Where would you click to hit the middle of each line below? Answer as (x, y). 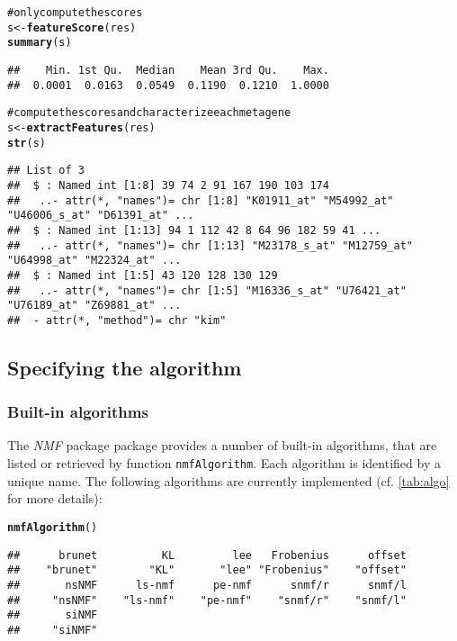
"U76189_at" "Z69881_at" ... (94, 306)
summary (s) (40, 43)
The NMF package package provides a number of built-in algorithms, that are (222, 445)
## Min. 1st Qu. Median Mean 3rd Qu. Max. (168, 70)
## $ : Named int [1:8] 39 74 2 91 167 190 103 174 (168, 185)
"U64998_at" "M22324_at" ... (94, 261)
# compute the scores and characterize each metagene (149, 113)
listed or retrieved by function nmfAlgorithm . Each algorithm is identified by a (224, 463)
